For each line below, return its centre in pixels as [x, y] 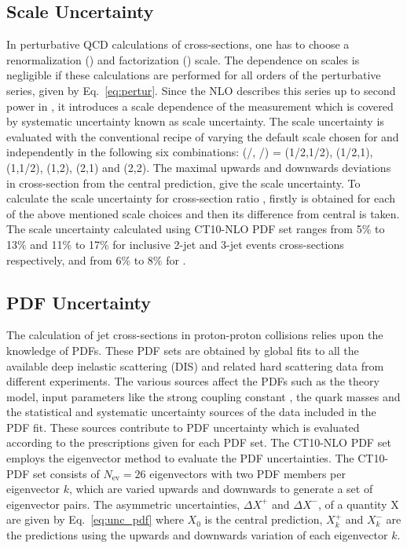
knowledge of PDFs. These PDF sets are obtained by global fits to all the [183, 350]
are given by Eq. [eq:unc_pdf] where [95, 519]
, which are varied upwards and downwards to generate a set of [221, 489]
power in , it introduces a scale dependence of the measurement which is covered [200, 106]
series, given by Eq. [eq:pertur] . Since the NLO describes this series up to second [201, 90]
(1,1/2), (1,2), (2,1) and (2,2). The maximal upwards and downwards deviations [199, 167]
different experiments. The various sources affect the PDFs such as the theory [193, 381]
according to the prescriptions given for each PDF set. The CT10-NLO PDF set [199, 442]
